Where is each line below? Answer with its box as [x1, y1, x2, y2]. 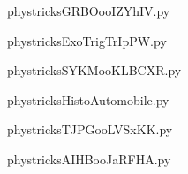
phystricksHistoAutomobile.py [7, 90, 169, 109]
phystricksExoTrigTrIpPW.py [7, 31, 167, 49]
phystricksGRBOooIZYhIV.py [7, 2, 170, 19]
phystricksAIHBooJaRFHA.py [7, 149, 171, 168]
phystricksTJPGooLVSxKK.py [7, 120, 173, 139]
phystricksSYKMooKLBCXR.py [7, 61, 182, 79]
